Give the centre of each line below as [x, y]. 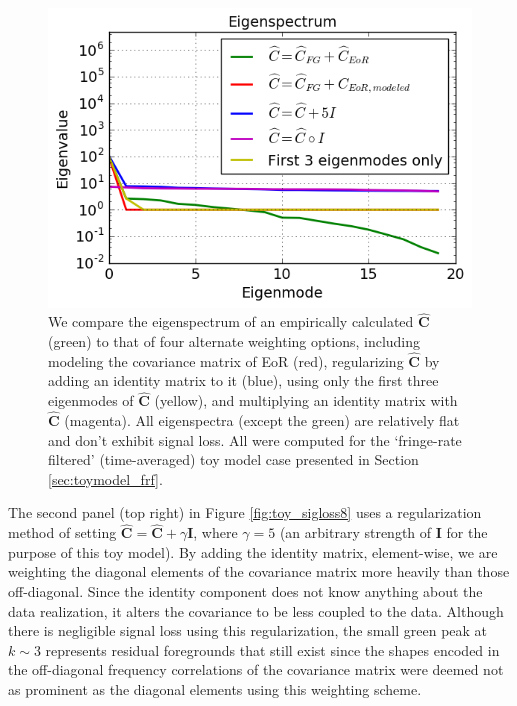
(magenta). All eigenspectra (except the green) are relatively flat [262, 419]
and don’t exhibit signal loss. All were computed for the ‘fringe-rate [255, 439]
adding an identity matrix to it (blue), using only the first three [243, 380]
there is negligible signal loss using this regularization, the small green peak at [248, 630]
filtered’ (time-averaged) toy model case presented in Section [233, 459]
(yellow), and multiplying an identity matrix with [306, 400]
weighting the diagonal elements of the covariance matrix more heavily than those [259, 571]
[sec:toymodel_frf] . [105, 478]
